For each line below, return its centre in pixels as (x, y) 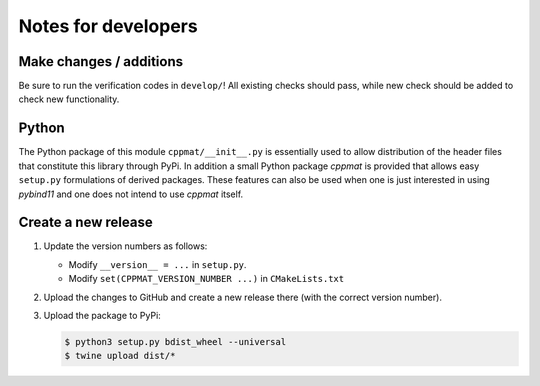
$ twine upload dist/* (120, 356)
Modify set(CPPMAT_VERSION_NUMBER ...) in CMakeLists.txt (206, 279)
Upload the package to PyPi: (102, 315)
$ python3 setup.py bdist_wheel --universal (175, 341)
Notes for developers (108, 26)
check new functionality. (69, 99)
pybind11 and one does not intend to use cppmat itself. (131, 194)
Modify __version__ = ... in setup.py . (157, 264)
